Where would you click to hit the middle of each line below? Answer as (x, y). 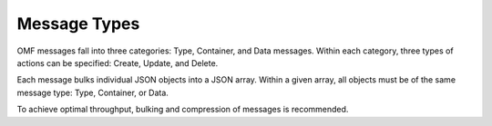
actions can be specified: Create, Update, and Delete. (118, 63)
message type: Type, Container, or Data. (92, 92)
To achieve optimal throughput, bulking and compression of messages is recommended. (183, 110)
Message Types (78, 24)
